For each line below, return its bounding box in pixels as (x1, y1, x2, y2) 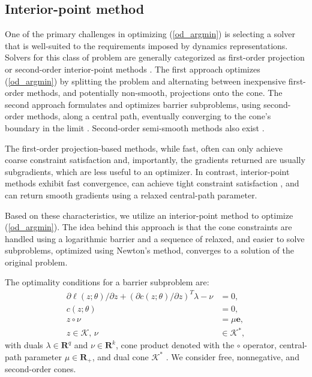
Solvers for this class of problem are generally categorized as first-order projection (5, 51, 305, 64)
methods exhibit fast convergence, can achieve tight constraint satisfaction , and (5, 177, 299, 189)
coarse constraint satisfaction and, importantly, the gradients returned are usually (5, 153, 305, 166)
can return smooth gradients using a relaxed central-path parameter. (5, 188, 257, 201)
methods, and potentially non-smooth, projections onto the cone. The (26, 86, 283, 99)
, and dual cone (92, 350, 149, 363)
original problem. (5, 255, 68, 268)
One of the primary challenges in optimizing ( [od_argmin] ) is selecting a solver (5, 28, 295, 40)
